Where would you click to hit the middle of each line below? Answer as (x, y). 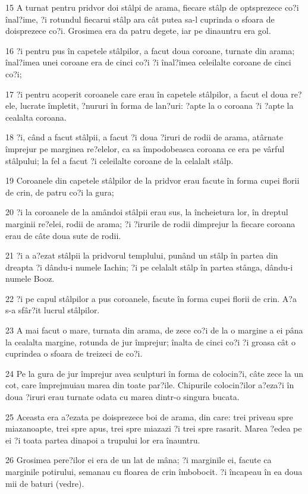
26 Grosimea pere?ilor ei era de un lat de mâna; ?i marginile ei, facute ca (139, 460)
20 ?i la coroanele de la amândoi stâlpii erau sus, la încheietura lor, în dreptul (147, 212)
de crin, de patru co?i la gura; (60, 192)
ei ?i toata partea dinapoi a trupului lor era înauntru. (103, 440)
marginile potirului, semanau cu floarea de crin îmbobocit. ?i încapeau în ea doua (154, 471)
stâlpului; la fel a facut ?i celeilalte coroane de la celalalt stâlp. (120, 160)
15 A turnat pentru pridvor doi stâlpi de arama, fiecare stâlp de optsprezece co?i (152, 7)
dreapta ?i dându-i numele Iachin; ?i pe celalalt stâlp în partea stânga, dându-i (149, 267)
